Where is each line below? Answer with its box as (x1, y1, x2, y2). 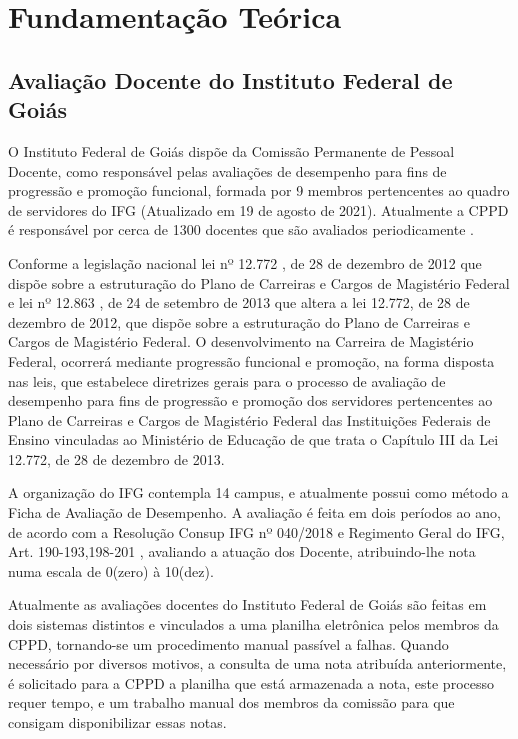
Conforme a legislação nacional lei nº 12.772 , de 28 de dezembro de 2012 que (8, 252, 482, 273)
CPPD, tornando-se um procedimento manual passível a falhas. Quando (8, 633, 449, 654)
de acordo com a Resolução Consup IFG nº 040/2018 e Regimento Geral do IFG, (8, 521, 505, 542)
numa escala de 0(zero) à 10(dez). (8, 560, 214, 581)
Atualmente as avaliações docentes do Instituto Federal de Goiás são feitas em (8, 594, 487, 615)
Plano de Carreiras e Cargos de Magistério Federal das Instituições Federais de (8, 409, 491, 430)
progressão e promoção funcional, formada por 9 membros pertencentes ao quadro (8, 180, 510, 201)
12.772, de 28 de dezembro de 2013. (8, 448, 225, 469)
